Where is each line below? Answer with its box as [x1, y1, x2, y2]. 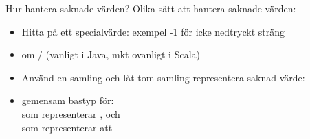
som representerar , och [21, 106, 120, 121]
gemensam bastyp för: [21, 93, 114, 108]
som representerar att [21, 120, 113, 134]
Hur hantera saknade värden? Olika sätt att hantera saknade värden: [5, 1, 296, 15]
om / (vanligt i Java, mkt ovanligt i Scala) [21, 47, 200, 62]
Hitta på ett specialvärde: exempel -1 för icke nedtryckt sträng [21, 24, 285, 38]
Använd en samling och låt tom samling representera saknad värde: [21, 70, 305, 84]
